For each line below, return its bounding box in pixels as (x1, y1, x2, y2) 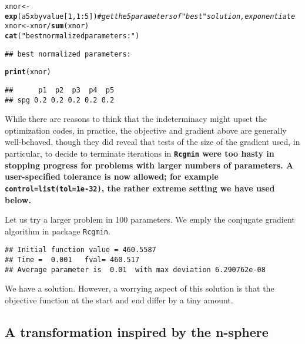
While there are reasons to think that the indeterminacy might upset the (5, 113, 267, 125)
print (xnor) (5, 68, 51, 77)
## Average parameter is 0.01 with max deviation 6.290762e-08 (5, 265, 266, 274)
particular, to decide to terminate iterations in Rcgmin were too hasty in (5, 147, 274, 160)
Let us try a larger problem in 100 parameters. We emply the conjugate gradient (5, 213, 295, 226)
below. (5, 193, 31, 206)
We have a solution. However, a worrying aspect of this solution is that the (5, 282, 274, 295)
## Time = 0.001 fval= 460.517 (5, 256, 140, 264)
